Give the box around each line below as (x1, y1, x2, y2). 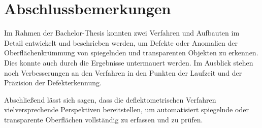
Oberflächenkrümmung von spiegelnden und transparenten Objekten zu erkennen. (4, 47, 258, 58)
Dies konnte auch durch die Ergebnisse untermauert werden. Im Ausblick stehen (4, 57, 253, 68)
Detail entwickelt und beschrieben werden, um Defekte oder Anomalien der (4, 37, 238, 48)
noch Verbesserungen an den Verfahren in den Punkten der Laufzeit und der (4, 67, 242, 78)
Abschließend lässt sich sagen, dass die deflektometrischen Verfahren (4, 94, 216, 105)
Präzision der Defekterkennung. (4, 77, 102, 88)
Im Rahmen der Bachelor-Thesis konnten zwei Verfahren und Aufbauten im (4, 27, 240, 38)
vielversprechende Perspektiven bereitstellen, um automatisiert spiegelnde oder (4, 104, 249, 115)
